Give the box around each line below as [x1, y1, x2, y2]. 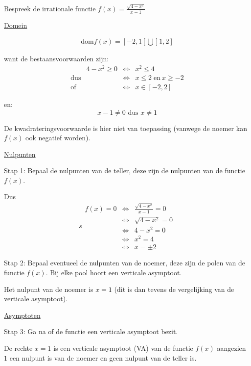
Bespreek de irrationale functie [4, 3, 96, 13]
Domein [4, 20, 27, 30]
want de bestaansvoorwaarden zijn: [4, 53, 109, 64]
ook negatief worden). [25, 132, 91, 143]
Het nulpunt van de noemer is [4, 284, 93, 294]
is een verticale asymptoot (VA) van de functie [53, 343, 193, 353]
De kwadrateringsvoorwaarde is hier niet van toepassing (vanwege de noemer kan [4, 123, 247, 133]
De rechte [4, 343, 33, 353]
